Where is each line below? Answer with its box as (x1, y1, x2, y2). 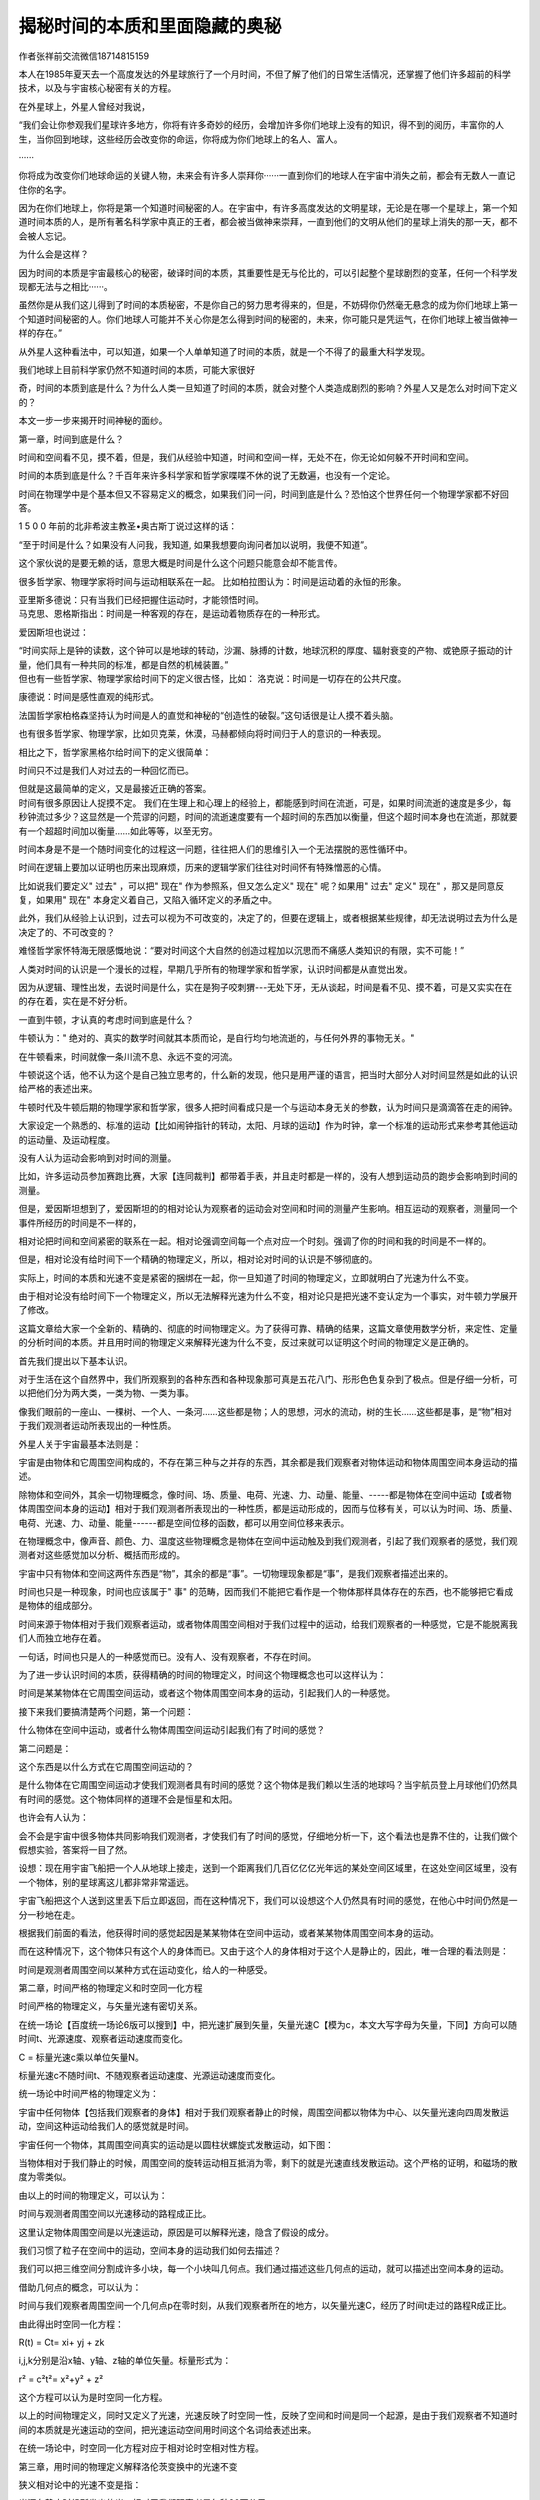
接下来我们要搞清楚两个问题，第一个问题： (18, 1705, 194, 1717)
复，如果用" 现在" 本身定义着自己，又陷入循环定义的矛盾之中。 (18, 894, 277, 906)
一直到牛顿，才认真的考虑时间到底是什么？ (18, 1013, 194, 1025)
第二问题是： (18, 1742, 72, 1754)
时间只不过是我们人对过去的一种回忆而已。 (18, 764, 194, 776)
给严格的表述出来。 (18, 1083, 98, 1095)
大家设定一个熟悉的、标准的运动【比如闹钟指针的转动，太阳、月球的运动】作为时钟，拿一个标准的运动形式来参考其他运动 (18, 1120, 518, 1132)
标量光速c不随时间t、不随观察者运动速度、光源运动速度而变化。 (18, 2070, 281, 2082)
